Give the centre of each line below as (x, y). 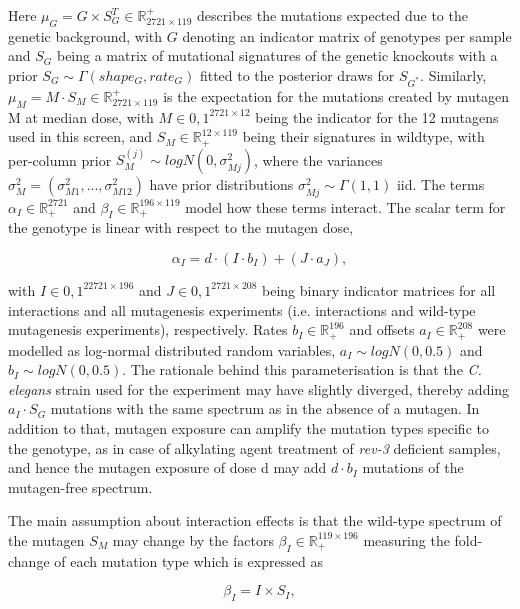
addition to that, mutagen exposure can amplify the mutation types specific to (248, 427)
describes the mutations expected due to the (332, 15)
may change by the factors (193, 539)
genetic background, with (85, 35)
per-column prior (60, 159)
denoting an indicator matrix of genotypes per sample (347, 35)
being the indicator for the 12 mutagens (377, 116)
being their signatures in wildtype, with (363, 136)
